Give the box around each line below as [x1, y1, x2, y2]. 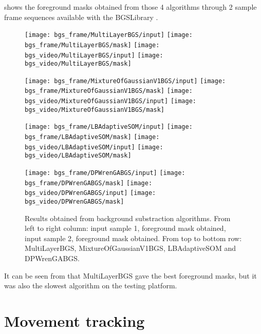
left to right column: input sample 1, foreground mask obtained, [25, 223, 226, 233]
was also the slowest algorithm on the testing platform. [4, 280, 177, 291]
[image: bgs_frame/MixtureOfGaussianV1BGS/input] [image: [25, 77, 226, 85]
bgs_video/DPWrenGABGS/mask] [25, 198, 124, 206]
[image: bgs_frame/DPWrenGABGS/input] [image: [25, 169, 185, 177]
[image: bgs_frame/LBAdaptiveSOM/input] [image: [25, 123, 193, 131]
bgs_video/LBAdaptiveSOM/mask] [25, 152, 132, 160]
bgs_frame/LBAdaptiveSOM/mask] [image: [25, 133, 160, 141]
